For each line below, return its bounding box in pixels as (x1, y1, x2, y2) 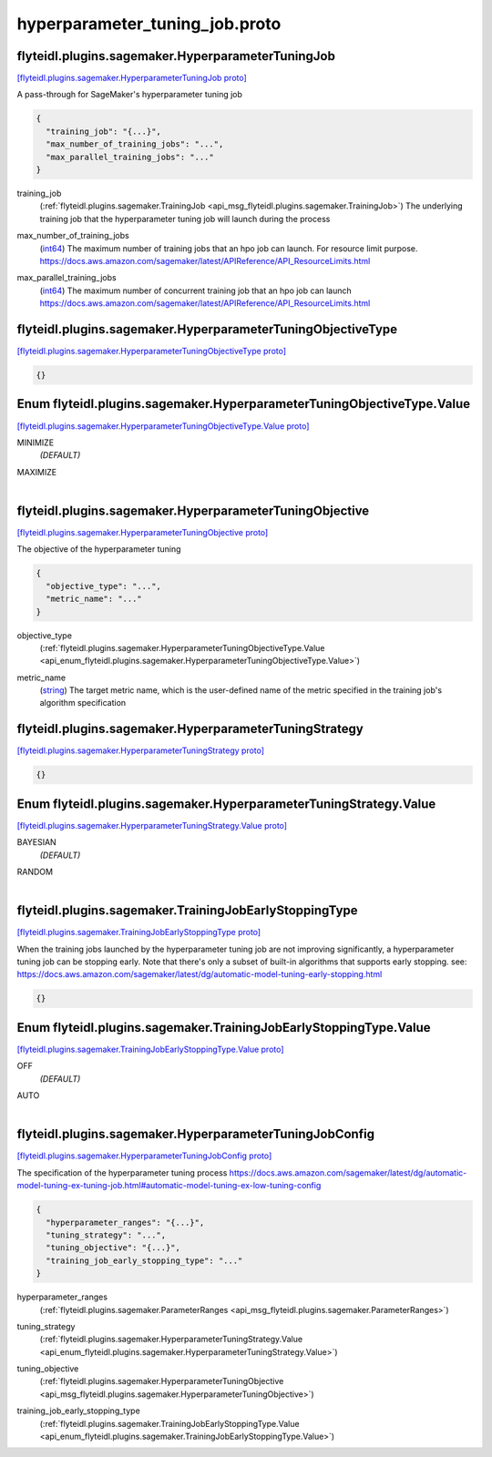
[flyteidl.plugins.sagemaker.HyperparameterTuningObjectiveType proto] (16, 346, 287, 357)
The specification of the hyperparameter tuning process (16, 1167, 228, 1178)
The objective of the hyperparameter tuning (16, 544, 181, 555)
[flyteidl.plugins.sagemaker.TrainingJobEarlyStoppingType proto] (16, 927, 261, 938)
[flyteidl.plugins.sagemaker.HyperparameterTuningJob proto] (16, 73, 248, 84)
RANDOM (16, 866, 54, 878)
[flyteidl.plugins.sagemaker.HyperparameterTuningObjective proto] (16, 526, 269, 537)
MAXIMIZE (16, 466, 57, 477)
